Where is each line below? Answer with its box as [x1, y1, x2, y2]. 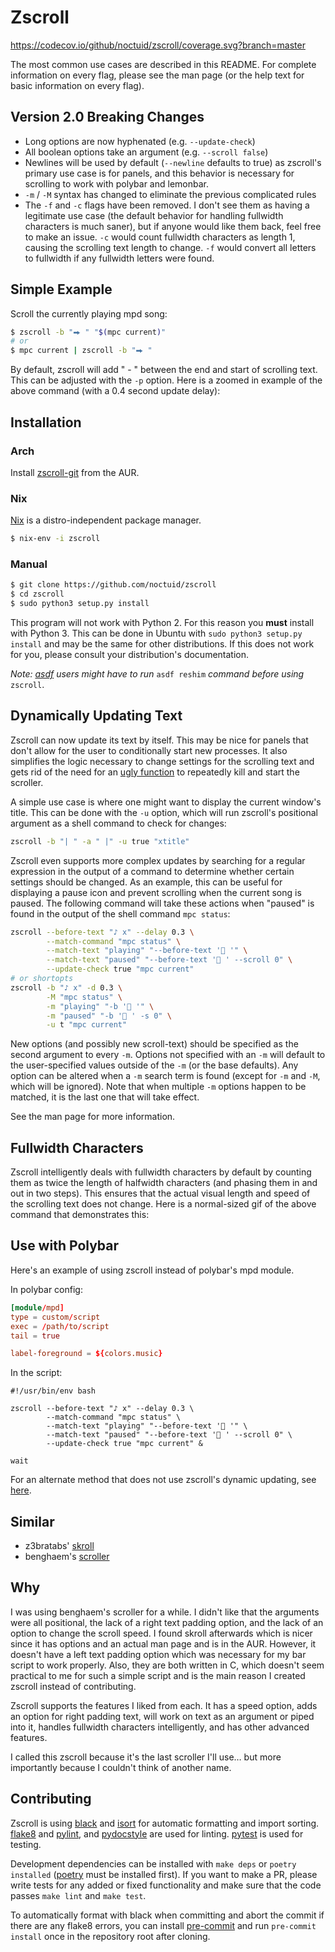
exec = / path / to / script [10, 1321, 110, 1331]
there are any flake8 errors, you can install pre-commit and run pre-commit [10, 1919, 317, 1931]
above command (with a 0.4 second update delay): [10, 385, 221, 397]
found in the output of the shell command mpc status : [10, 907, 231, 920]
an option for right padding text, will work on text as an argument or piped [10, 1710, 315, 1722]
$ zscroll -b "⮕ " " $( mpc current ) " [10, 327, 167, 337]
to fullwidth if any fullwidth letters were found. [24, 252, 215, 264]
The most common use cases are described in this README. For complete [10, 58, 317, 70]
